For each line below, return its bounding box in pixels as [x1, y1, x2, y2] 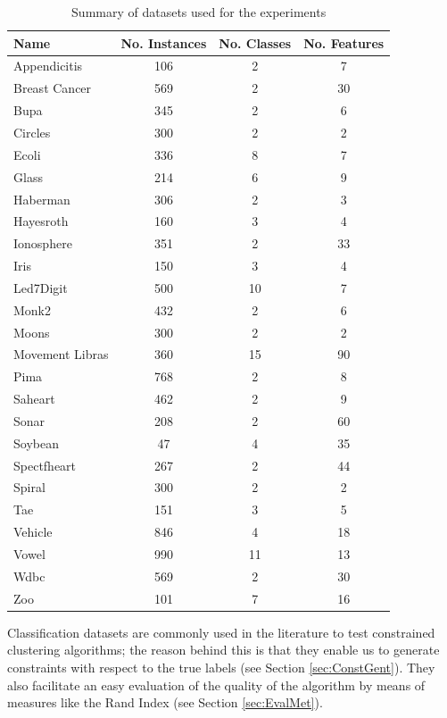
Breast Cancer [13, 79, 92, 97]
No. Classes [219, 33, 292, 52]
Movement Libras [13, 345, 109, 363]
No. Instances [120, 33, 207, 52]
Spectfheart [13, 455, 77, 474]
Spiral [13, 478, 46, 497]
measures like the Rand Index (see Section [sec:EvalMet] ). [7, 693, 323, 712]
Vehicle [13, 522, 53, 541]
